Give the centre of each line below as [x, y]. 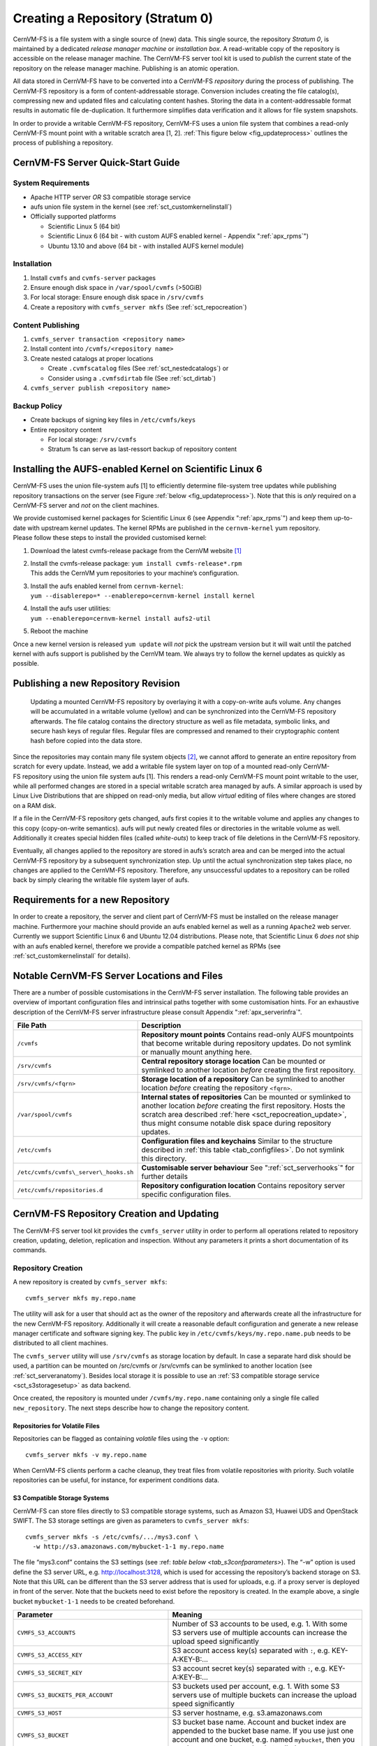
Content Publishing [46, 325]
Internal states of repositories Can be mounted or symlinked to [246, 1097]
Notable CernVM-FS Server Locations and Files [118, 975]
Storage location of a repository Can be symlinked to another [243, 1079]
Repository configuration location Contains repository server [243, 1186]
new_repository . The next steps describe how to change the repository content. [131, 1408]
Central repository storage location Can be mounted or [234, 1062]
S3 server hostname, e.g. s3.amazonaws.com [247, 1713]
